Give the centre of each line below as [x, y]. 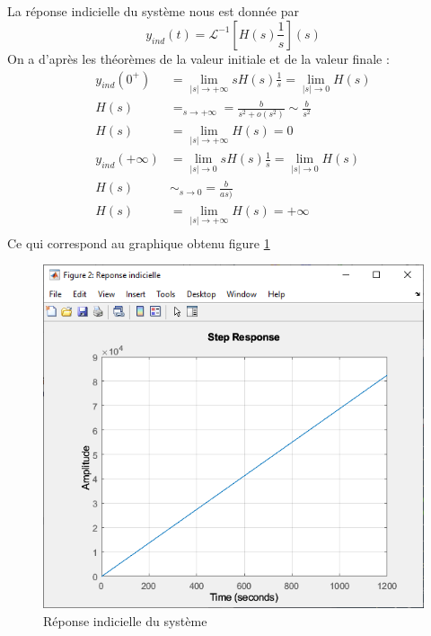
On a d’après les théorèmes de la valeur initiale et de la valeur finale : [198, 58]
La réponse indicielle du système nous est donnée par [153, 11]
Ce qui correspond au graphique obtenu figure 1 [139, 242]
